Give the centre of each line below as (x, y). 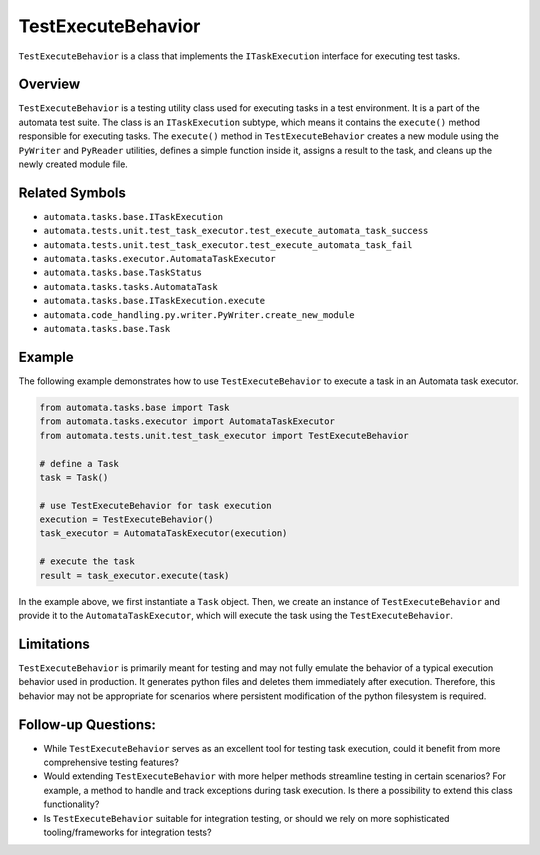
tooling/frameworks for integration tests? (127, 832)
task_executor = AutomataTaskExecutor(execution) (163, 533)
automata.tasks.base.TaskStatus (122, 273)
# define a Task (79, 463)
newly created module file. (73, 164)
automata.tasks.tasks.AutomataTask (131, 286)
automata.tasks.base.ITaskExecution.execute (154, 301)
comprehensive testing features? (111, 762)
